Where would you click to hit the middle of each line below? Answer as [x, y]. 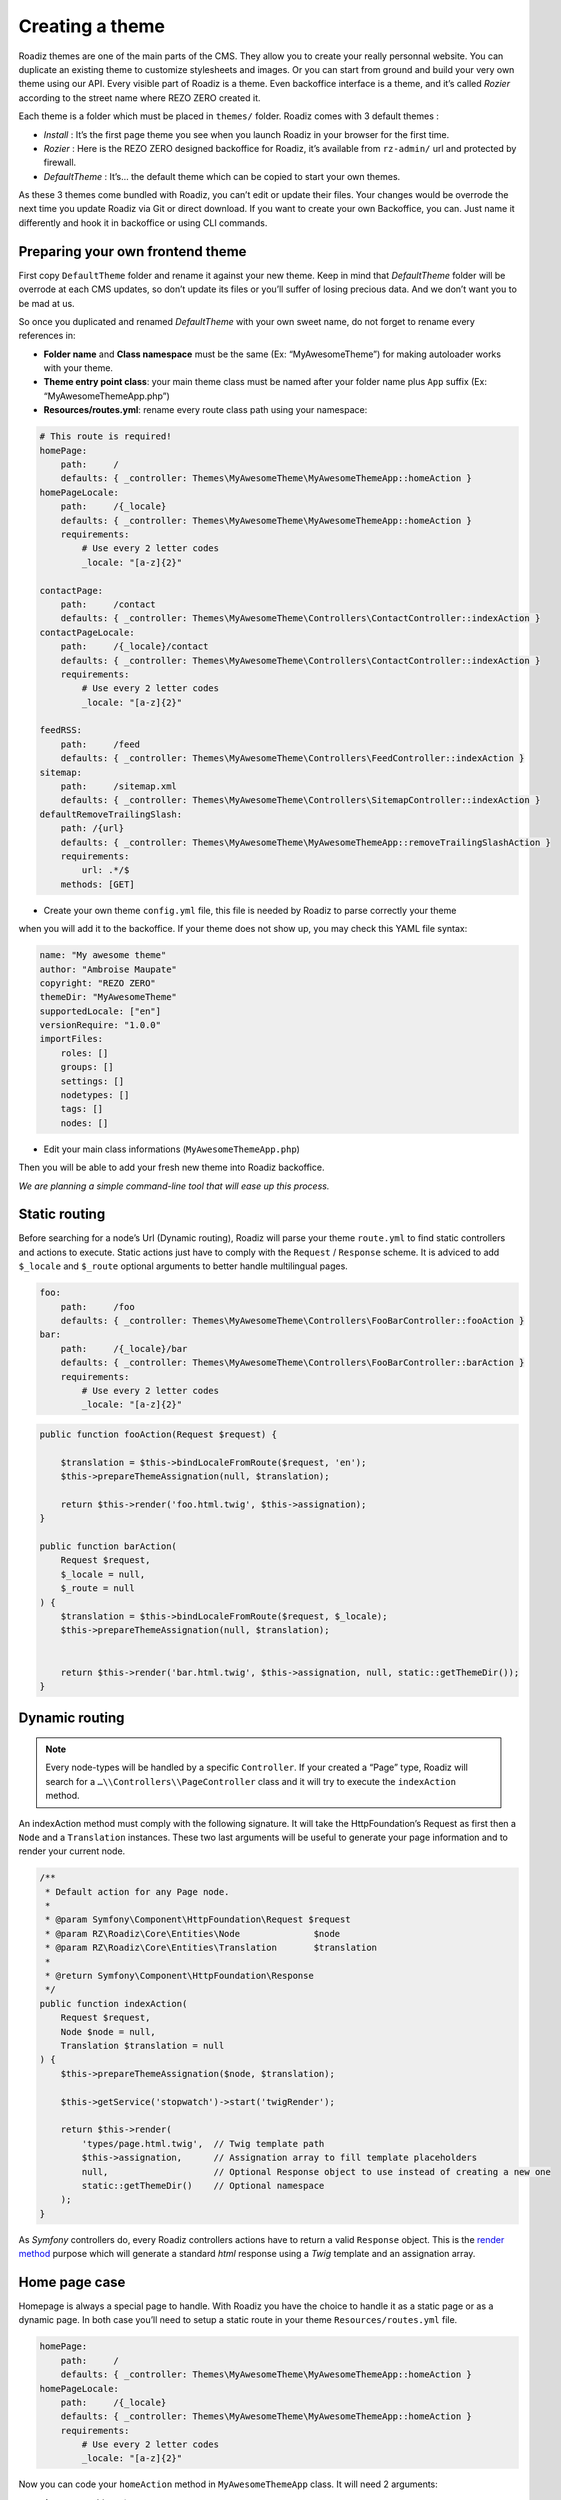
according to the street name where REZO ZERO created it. [139, 97]
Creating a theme [91, 26]
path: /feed [100, 744]
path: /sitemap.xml [118, 786]
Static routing [62, 1214]
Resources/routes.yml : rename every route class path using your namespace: [205, 410]
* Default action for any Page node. [137, 1891]
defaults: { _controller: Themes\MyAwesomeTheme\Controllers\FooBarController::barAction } [292, 1363]
